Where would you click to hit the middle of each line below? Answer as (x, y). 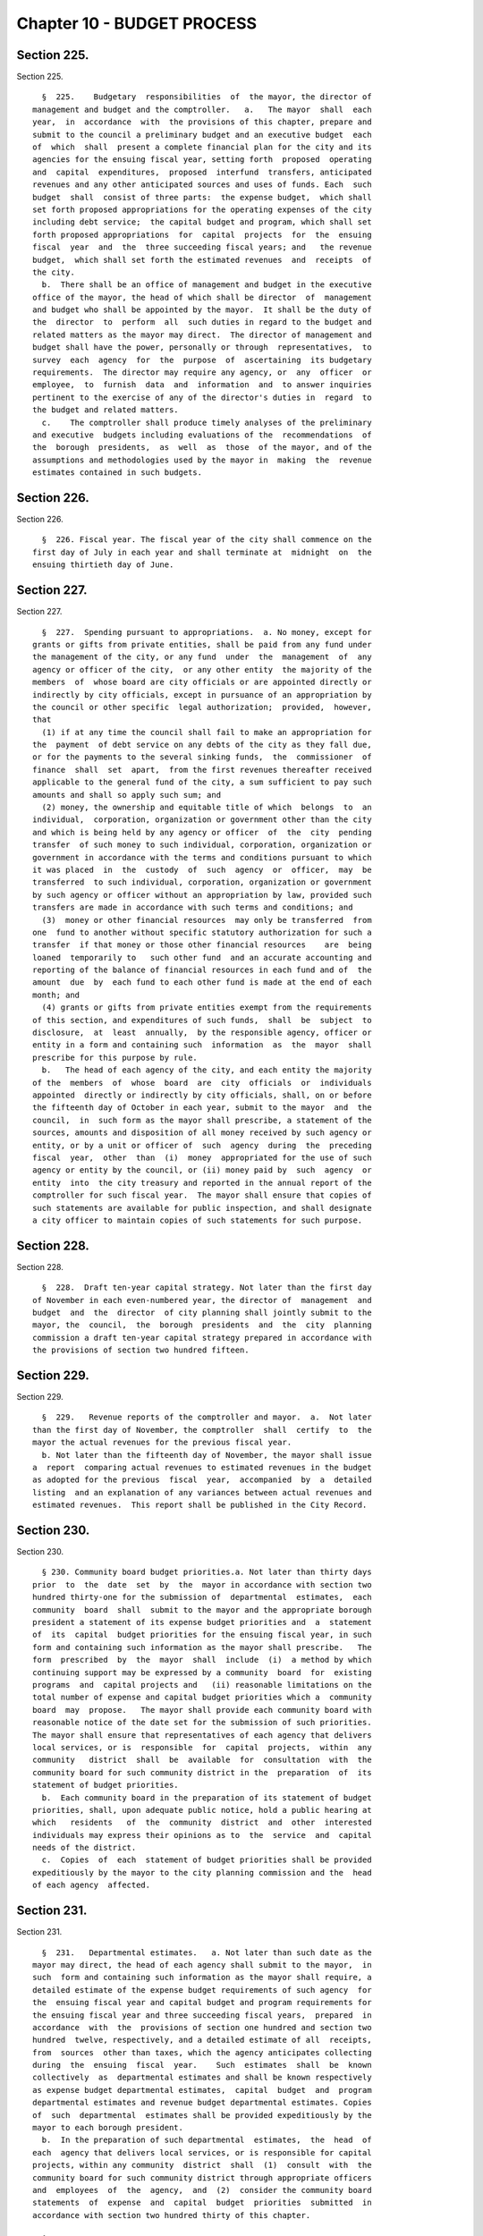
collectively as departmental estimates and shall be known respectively (202, 2078)
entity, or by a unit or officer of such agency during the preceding (202, 1145)
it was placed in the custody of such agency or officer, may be (202, 869)
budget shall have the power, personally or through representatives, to (202, 347)
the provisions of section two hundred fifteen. (141, 1350)
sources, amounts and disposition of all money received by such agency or (202, 1133)
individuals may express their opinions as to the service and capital (202, 1835)
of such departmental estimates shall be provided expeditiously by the (202, 2115)
